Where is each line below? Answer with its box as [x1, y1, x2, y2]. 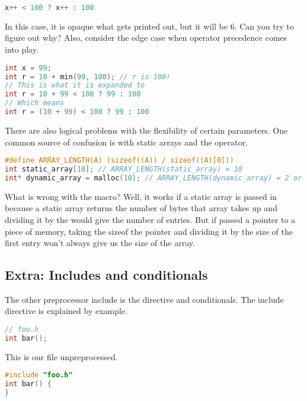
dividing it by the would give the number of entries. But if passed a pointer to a [5, 213, 296, 225]
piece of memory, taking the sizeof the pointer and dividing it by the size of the [5, 225, 293, 237]
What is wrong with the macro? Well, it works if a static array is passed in [5, 190, 277, 202]
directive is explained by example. [5, 305, 128, 317]
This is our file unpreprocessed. [5, 350, 118, 363]
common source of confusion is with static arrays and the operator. [5, 135, 248, 148]
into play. [5, 43, 39, 56]
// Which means [5, 99, 65, 108]
